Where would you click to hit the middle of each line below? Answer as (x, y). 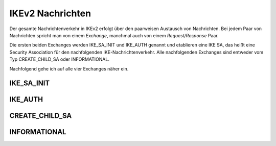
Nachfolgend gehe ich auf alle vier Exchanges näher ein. (69, 68)
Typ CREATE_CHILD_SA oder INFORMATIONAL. (60, 59)
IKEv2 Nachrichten (50, 13)
